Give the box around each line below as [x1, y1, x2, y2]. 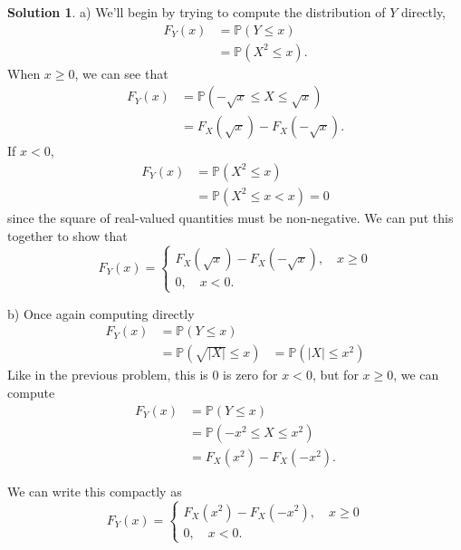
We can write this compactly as [7, 481, 182, 500]
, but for [312, 365, 359, 384]
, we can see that [74, 63, 168, 82]
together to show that [7, 226, 128, 245]
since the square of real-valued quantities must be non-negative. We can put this [7, 207, 454, 227]
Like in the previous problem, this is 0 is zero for [7, 365, 278, 384]
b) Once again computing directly [7, 304, 195, 323]
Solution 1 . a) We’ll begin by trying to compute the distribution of [7, 3, 386, 21]
